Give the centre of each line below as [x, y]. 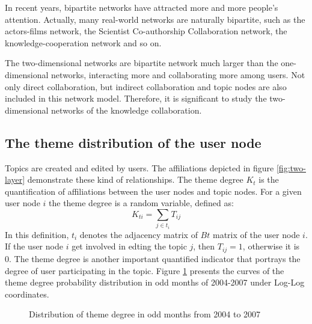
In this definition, [37, 234]
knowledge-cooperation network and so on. [83, 42]
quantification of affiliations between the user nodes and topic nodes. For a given [153, 191]
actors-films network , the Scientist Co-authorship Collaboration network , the [146, 31]
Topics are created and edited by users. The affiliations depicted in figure [139, 167]
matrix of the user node [256, 234]
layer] [15, 179]
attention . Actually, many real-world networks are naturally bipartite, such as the [155, 19]
